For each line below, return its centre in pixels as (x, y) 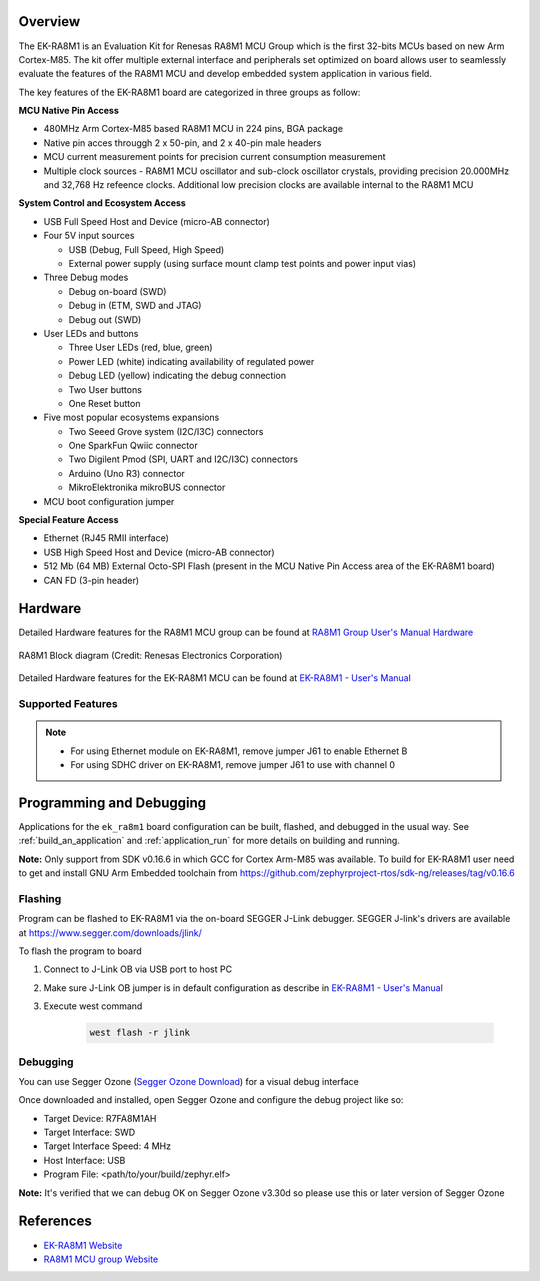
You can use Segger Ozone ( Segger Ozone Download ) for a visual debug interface (189, 1081)
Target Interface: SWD (89, 1132)
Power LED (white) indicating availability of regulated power (191, 361)
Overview (49, 21)
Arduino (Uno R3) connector (126, 473)
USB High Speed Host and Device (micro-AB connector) (159, 552)
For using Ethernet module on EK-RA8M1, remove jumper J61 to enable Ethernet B (239, 751)
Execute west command (93, 1006)
